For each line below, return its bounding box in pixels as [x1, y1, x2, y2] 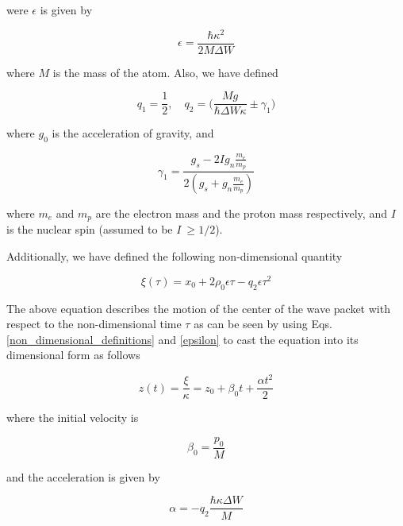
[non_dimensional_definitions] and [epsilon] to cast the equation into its [6, 331, 359, 347]
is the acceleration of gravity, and [52, 125, 214, 141]
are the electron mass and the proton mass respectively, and [95, 205, 387, 222]
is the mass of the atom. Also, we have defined [52, 64, 278, 80]
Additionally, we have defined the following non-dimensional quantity [6, 248, 343, 265]
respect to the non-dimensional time [6, 315, 182, 332]
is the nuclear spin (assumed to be [6, 221, 173, 238]
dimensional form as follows [6, 346, 140, 363]
